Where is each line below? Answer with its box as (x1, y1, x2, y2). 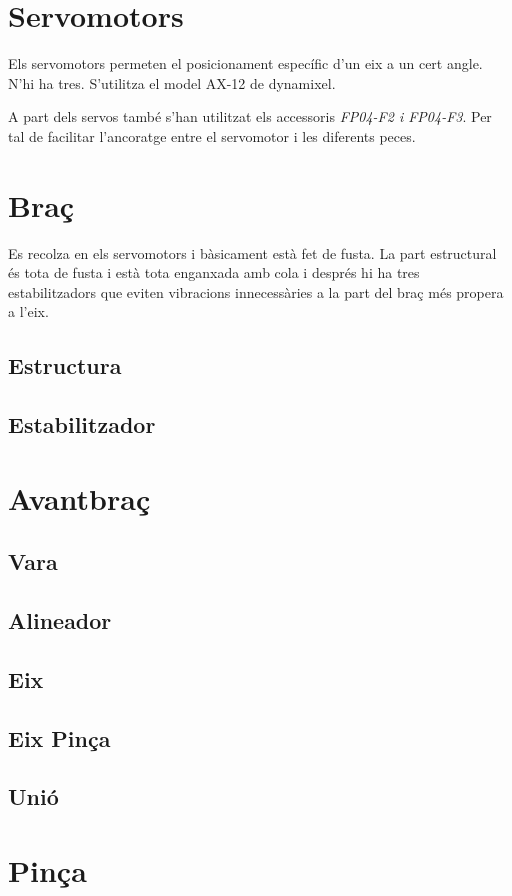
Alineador (8, 605, 112, 636)
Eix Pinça (8, 722, 111, 753)
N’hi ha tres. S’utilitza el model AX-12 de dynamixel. (8, 72, 336, 93)
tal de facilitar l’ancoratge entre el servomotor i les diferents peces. (8, 125, 416, 146)
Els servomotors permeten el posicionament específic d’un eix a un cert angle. (8, 53, 483, 74)
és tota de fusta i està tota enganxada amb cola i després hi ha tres (8, 262, 420, 283)
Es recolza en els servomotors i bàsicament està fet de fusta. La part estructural (8, 242, 497, 263)
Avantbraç (8, 477, 151, 518)
